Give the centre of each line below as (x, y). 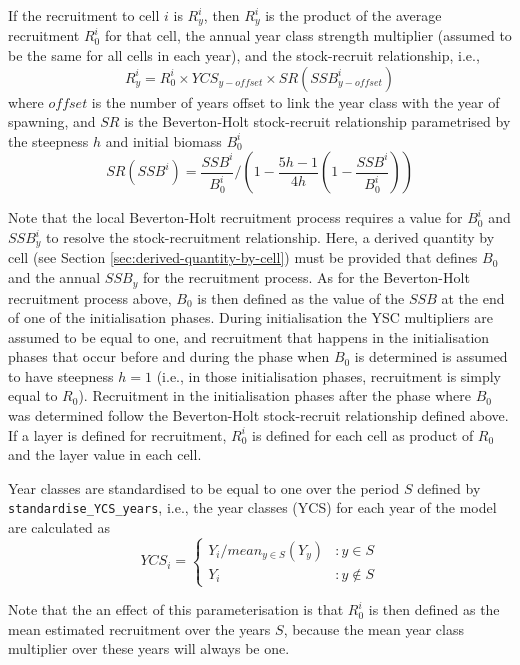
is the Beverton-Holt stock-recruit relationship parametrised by (317, 121)
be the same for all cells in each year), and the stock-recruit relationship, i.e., (244, 55)
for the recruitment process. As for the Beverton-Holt (306, 277)
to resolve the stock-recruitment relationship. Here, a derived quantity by (270, 237)
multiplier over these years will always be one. (149, 648)
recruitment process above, (90, 297)
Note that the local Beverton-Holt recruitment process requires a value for (235, 217)
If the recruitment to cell (84, 15)
